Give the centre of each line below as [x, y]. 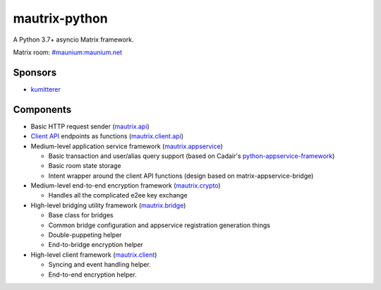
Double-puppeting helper [85, 235]
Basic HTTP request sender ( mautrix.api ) [90, 126]
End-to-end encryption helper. [92, 274]
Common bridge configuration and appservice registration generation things [159, 225]
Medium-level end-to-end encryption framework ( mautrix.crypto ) [126, 186]
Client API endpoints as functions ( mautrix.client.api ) [107, 136]
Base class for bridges [81, 215]
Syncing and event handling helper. [99, 265]
